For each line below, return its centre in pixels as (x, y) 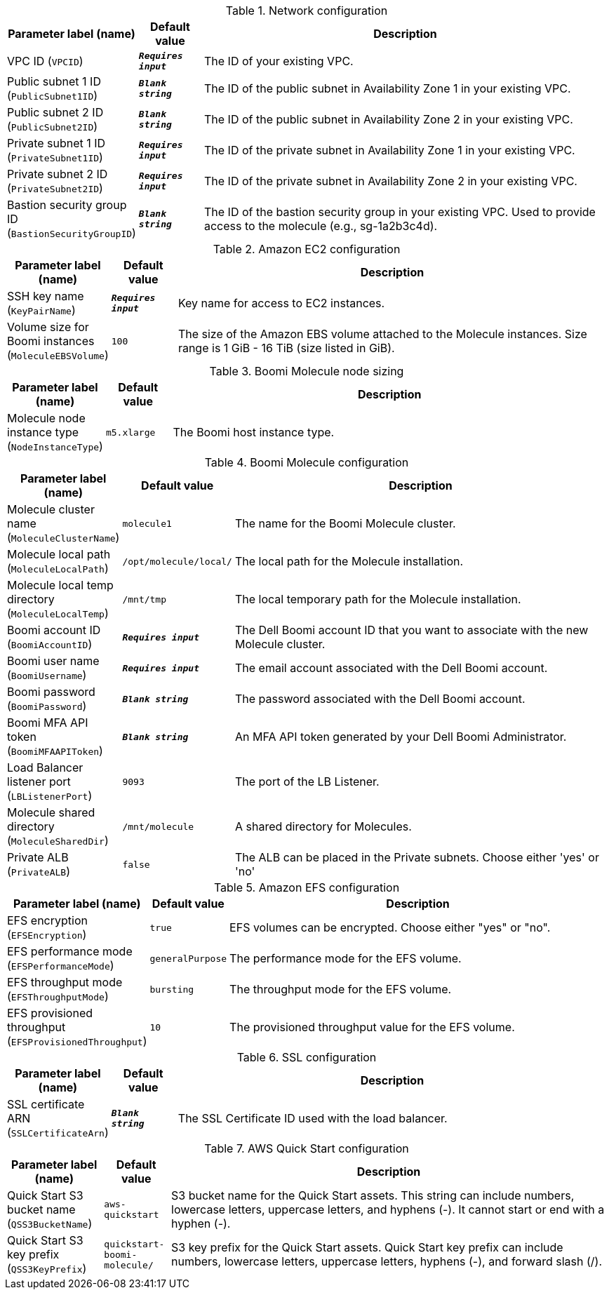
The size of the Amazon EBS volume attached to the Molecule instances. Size (382, 334)
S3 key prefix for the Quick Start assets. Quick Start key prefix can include (367, 1247)
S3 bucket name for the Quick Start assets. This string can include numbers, (373, 1195)
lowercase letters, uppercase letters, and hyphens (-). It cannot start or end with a (388, 1209)
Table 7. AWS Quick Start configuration (307, 1148)
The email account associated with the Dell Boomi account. (391, 668)
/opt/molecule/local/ (177, 561)
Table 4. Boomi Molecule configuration (307, 462)
